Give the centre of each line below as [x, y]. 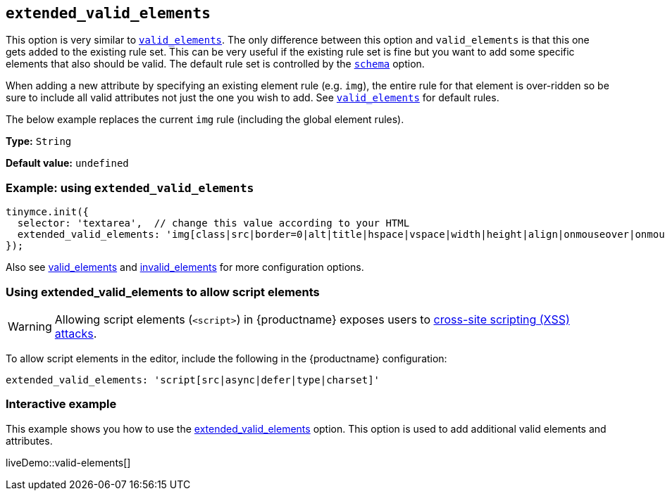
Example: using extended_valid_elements [130, 187]
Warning [30, 326]
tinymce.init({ [48, 212]
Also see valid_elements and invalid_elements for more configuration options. [185, 267]
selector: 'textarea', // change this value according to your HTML [213, 223]
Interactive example [61, 404]
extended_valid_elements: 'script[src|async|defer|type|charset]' [193, 380]
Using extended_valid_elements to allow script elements [163, 292]
